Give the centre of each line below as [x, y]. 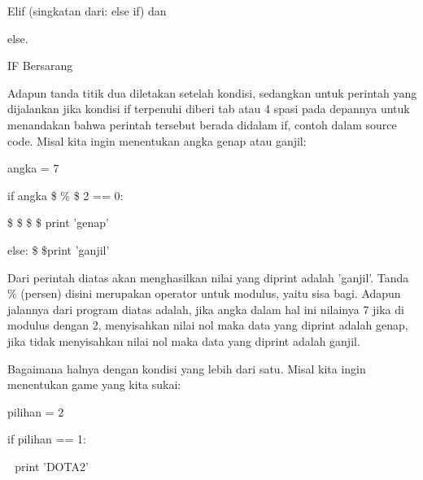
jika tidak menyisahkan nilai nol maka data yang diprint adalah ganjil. [184, 340]
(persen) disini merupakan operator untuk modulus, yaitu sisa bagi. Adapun [211, 293]
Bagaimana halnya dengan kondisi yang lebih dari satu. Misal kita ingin [187, 368]
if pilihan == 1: [47, 439]
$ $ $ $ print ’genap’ [58, 223]
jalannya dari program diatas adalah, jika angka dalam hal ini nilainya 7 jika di [206, 309]
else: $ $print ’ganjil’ [59, 249]
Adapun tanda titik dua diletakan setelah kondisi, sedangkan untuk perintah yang [212, 92]
